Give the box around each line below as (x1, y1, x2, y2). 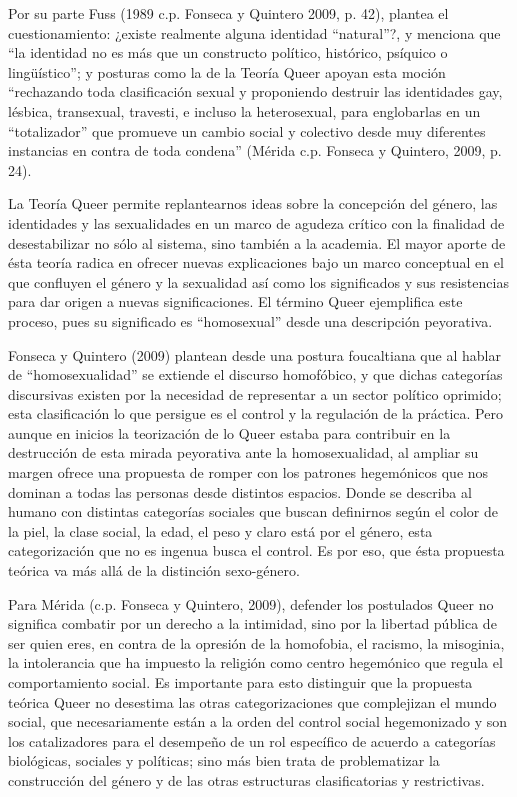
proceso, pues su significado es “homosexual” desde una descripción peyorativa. (8, 310, 493, 331)
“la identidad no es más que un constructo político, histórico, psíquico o (8, 42, 448, 63)
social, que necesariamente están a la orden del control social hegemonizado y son (8, 711, 507, 732)
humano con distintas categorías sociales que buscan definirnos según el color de (8, 501, 498, 522)
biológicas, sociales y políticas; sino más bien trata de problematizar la (8, 750, 440, 771)
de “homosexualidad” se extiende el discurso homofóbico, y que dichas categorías (8, 364, 503, 385)
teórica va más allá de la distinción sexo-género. (8, 560, 300, 581)
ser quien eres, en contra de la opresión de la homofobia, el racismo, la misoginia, (8, 632, 505, 653)
